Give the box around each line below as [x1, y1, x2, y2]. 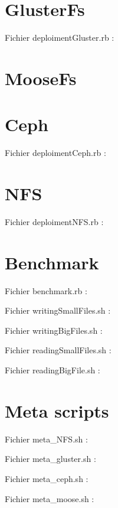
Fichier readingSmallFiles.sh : [5, 344, 112, 356]
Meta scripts [5, 398, 109, 422]
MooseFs [5, 66, 77, 90]
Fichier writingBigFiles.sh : [5, 324, 103, 336]
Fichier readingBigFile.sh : [5, 364, 100, 376]
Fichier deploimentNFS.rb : [5, 215, 104, 227]
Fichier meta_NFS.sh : [5, 432, 88, 445]
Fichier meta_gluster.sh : [5, 452, 96, 465]
